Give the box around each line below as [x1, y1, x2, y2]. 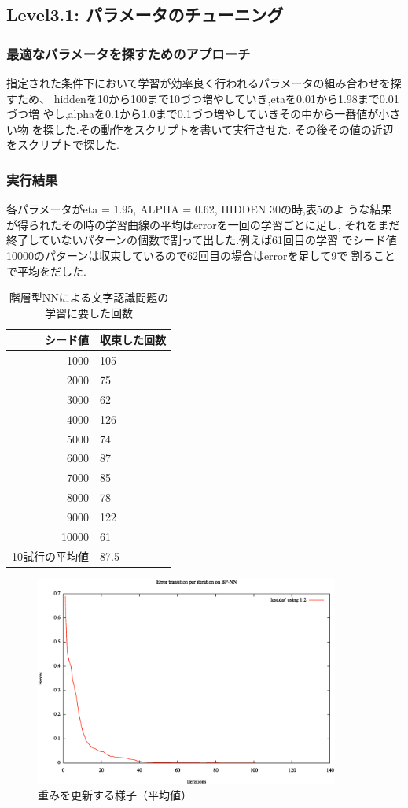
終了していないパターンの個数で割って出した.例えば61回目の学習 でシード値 [6, 232, 397, 248]
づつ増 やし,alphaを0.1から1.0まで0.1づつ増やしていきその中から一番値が [6, 106, 379, 122]
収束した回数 [100, 332, 166, 348]
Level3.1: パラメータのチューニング [6, 2, 284, 27]
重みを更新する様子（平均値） [38, 787, 192, 803]
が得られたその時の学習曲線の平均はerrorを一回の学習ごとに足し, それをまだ [6, 216, 400, 232]
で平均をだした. [6, 262, 86, 279]
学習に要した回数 [45, 304, 133, 321]
